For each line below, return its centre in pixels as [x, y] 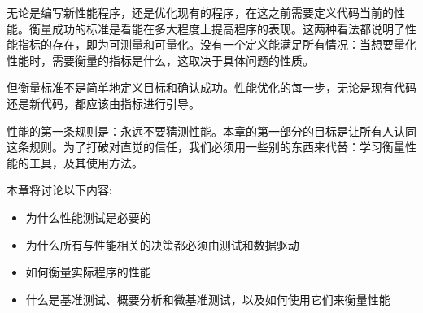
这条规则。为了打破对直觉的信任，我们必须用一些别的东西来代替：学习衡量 [206, 147]
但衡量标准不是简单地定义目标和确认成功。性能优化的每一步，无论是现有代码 [211, 87]
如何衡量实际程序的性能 [88, 272]
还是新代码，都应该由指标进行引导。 [103, 103]
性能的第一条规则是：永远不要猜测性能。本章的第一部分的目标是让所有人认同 [211, 130]
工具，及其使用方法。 [86, 162]
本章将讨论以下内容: [59, 190]
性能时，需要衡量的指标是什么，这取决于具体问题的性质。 [160, 60]
